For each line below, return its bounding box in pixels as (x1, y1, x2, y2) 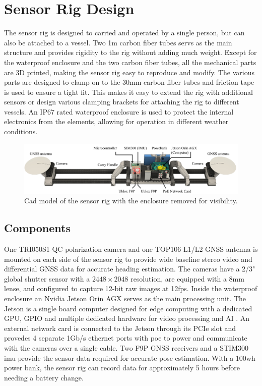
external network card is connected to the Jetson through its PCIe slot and (4, 322, 236, 333)
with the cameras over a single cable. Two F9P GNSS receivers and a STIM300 (4, 342, 248, 353)
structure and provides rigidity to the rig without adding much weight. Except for (4, 47, 257, 58)
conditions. (4, 126, 38, 137)
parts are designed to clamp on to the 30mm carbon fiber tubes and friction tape (4, 77, 254, 87)
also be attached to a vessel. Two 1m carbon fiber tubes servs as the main (4, 37, 232, 47)
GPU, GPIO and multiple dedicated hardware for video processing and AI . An (4, 313, 250, 323)
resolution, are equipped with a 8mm (130, 273, 244, 284)
